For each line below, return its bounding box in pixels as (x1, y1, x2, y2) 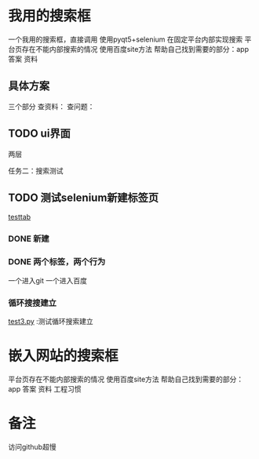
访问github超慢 (8, 442, 57, 451)
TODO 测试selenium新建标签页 (8, 191, 159, 204)
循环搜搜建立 (8, 297, 57, 308)
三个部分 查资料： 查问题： (8, 101, 95, 111)
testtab (8, 213, 31, 222)
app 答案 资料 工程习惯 (8, 384, 82, 393)
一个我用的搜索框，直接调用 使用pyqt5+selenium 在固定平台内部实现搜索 (8, 35, 243, 44)
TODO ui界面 (8, 127, 71, 140)
